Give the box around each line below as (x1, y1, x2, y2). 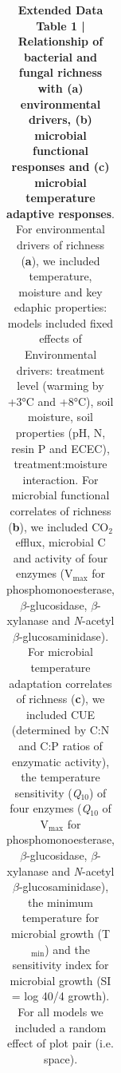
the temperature (21, 769, 100, 785)
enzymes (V (15, 565, 73, 582)
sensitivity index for (12, 956, 109, 973)
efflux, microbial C (15, 534, 106, 550)
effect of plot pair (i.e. (7, 1035, 114, 1051)
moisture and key (18, 283, 103, 300)
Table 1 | (36, 17, 85, 34)
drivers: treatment (16, 361, 105, 378)
